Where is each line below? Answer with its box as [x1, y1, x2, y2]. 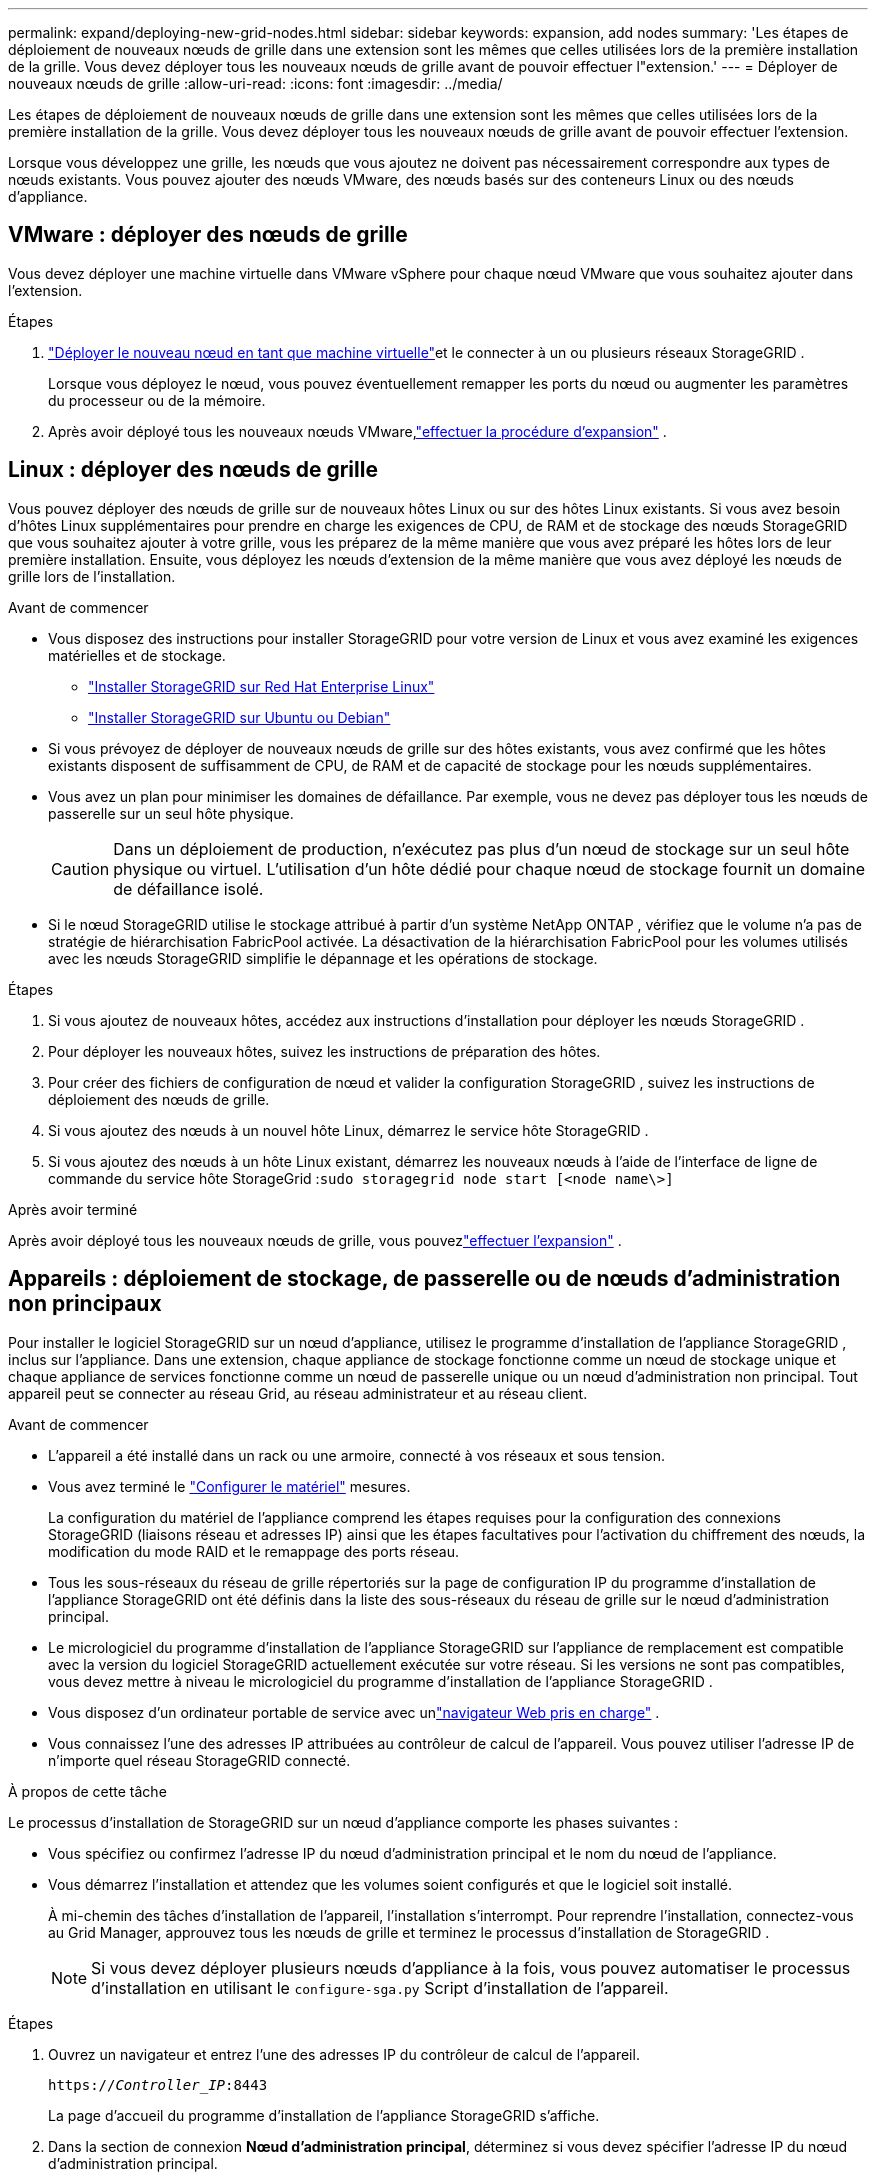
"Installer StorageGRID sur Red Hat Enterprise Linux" [88, 677, 435, 695]
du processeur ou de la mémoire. [48, 391, 266, 409]
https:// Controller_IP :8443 [48, 2076, 268, 2093]
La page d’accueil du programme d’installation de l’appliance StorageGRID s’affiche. [48, 2106, 600, 2124]
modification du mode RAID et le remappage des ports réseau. [48, 1542, 460, 1560]
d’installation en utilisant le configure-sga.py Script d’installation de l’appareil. [91, 1977, 669, 1998]
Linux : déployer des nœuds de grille [8, 457, 378, 483]
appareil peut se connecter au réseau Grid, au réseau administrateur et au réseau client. [8, 1384, 588, 1402]
